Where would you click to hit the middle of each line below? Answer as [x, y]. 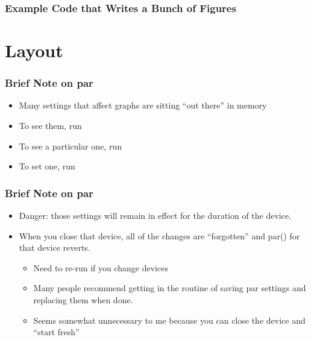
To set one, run [47, 166]
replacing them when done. [83, 300]
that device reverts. [55, 247]
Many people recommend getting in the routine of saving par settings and [170, 288]
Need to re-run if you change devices [101, 267]
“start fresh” [56, 332]
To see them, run [50, 126]
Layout [34, 50]
